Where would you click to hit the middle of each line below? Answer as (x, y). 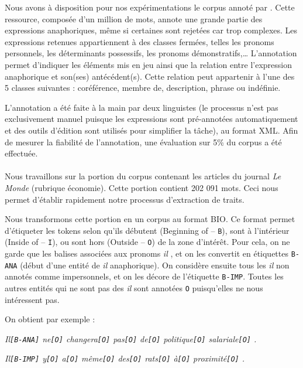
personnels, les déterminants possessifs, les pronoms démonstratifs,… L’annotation (151, 53)
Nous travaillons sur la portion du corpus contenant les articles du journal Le (143, 176)
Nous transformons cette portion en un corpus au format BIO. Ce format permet (150, 219)
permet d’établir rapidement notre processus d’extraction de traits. (125, 199)
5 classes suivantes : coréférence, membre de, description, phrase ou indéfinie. (143, 88)
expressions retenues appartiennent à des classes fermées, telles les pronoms (140, 41)
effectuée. (21, 153)
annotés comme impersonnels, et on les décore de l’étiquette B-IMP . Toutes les (144, 276)
